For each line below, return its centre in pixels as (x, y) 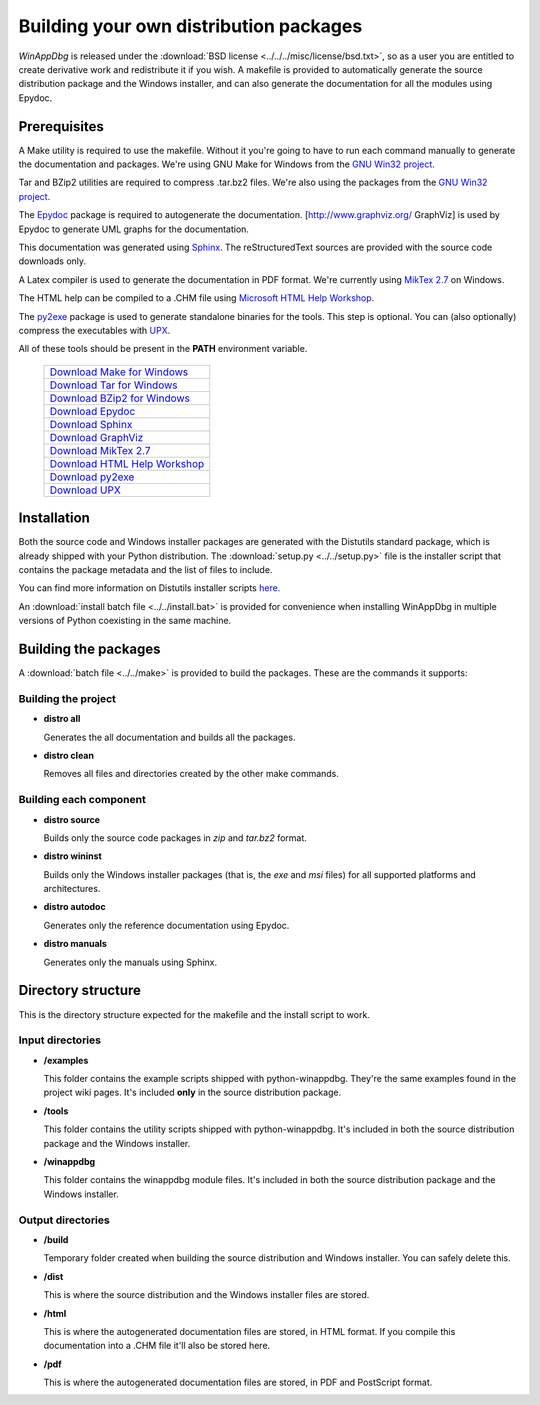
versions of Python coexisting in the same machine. (125, 621)
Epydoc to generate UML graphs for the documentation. (134, 229)
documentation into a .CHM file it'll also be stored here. (157, 1346)
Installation (54, 518)
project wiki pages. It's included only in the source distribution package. (192, 1092)
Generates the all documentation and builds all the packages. (169, 737)
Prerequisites (61, 126)
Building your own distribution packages (190, 26)
